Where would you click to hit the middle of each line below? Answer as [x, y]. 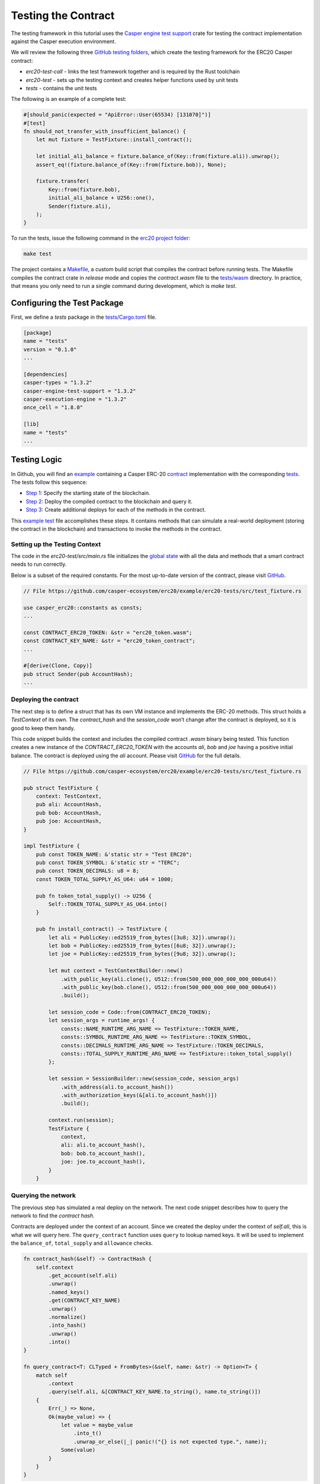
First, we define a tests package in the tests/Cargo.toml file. [84, 317]
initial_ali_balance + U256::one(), [102, 198]
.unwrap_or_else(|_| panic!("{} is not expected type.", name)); [170, 1442]
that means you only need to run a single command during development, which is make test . [124, 286]
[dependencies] [45, 374]
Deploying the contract [45, 699]
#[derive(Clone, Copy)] [58, 666]
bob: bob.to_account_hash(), [103, 1153]
